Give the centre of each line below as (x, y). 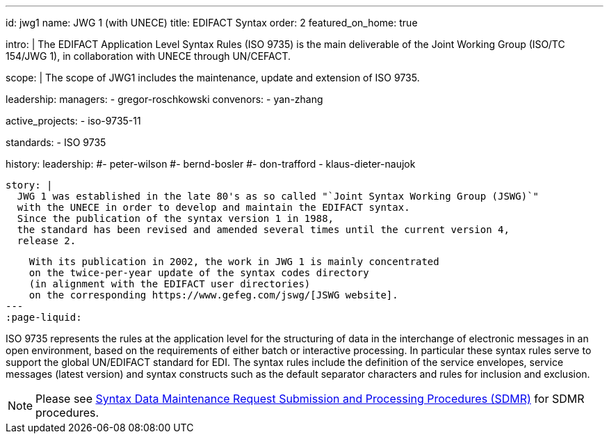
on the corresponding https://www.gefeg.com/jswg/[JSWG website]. (213, 295)
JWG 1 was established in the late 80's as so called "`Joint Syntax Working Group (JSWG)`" (278, 196)
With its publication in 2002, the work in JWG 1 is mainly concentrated (234, 262)
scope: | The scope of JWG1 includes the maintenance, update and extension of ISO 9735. (213, 78)
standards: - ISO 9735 (56, 142)
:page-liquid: (44, 317)
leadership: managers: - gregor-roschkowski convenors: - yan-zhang (164, 99)
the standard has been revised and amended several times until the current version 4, (263, 230)
